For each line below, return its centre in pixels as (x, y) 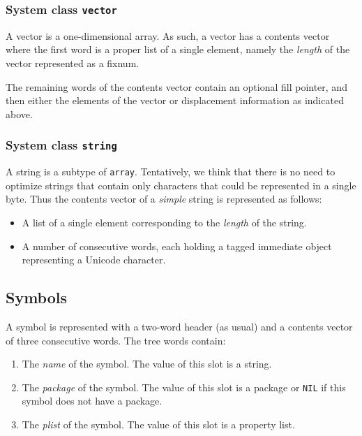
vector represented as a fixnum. (73, 63)
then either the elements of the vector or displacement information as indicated (175, 100)
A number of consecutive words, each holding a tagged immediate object (177, 246)
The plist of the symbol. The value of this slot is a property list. (158, 424)
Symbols (37, 297)
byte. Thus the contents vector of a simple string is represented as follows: (164, 199)
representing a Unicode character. (94, 260)
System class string (61, 145)
